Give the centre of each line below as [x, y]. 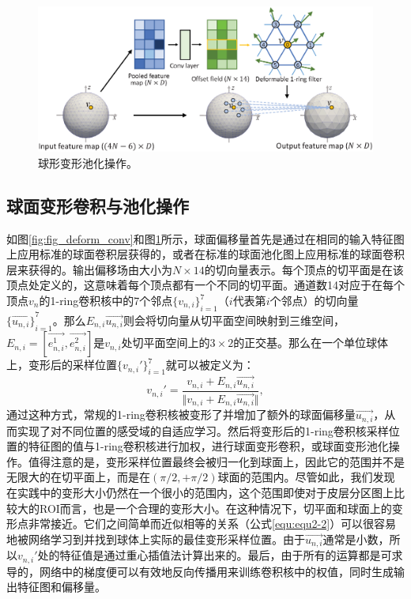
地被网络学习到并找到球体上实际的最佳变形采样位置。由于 [156, 539]
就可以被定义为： [210, 365]
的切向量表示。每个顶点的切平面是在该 [304, 269]
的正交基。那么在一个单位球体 [311, 343]
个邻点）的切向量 [314, 301]
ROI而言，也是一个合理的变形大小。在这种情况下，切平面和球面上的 [215, 508]
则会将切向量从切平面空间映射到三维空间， [234, 320]
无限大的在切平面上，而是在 [78, 477]
